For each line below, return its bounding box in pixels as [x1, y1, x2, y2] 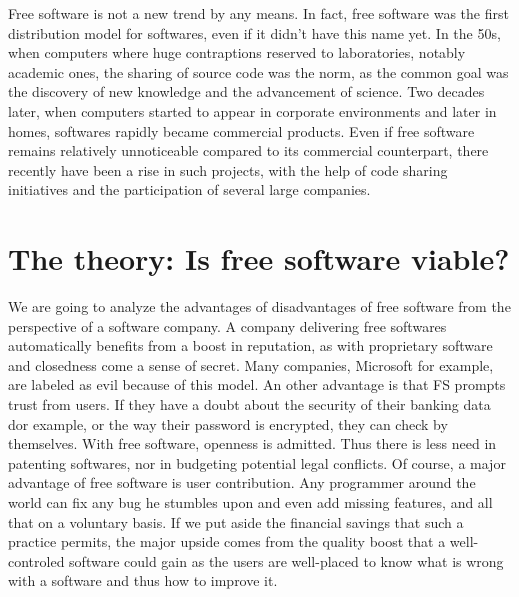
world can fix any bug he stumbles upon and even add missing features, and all [8, 492, 493, 512]
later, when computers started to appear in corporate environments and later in [8, 100, 497, 121]
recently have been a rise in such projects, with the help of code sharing [8, 159, 448, 180]
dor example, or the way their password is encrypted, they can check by [8, 413, 448, 434]
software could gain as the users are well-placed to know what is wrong [69, 550, 504, 571]
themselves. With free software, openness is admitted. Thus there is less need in [8, 433, 497, 454]
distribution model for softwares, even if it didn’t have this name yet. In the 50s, [8, 22, 501, 43]
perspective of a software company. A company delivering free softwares [8, 315, 447, 336]
